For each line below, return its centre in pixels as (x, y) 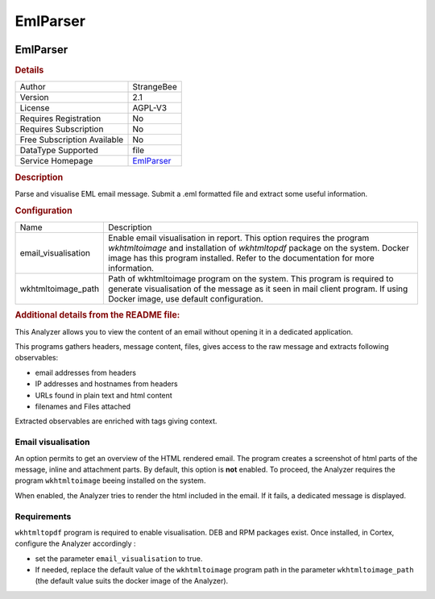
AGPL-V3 (150, 108)
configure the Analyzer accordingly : (75, 543)
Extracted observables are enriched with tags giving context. (116, 421)
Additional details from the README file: (97, 315)
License (35, 108)
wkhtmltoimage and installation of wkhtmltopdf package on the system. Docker (259, 248)
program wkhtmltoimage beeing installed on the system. (110, 480)
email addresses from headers (86, 372)
